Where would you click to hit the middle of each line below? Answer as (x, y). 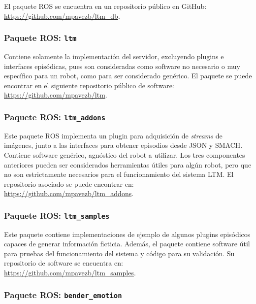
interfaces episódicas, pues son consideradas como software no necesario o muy (122, 66)
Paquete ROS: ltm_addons (55, 117)
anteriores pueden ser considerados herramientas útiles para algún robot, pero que (128, 164)
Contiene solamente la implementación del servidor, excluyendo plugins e (114, 56)
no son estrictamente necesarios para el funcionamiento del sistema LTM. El (119, 174)
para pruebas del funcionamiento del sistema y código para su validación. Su (119, 253)
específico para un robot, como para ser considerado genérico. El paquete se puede (128, 76)
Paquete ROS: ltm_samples (57, 215)
